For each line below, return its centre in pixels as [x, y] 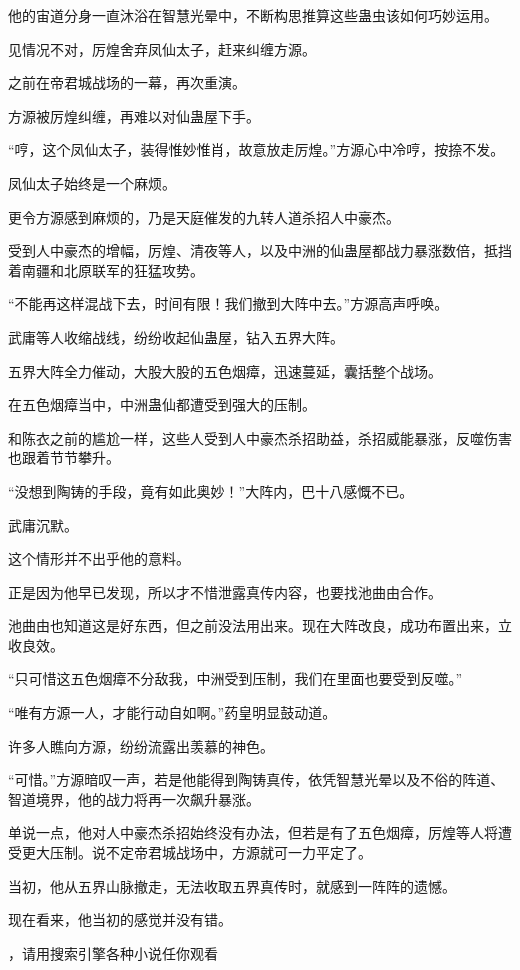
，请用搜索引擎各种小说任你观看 [113, 952]
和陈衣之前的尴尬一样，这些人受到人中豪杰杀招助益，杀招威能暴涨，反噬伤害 [260, 437]
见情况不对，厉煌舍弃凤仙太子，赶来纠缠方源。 [162, 48]
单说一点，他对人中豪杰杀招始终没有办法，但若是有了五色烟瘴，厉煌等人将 [253, 832]
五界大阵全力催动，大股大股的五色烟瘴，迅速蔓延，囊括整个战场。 [225, 370]
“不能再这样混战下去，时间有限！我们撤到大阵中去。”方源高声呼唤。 [228, 303]
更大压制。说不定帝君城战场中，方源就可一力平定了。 [196, 852]
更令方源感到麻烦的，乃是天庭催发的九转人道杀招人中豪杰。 [204, 216]
